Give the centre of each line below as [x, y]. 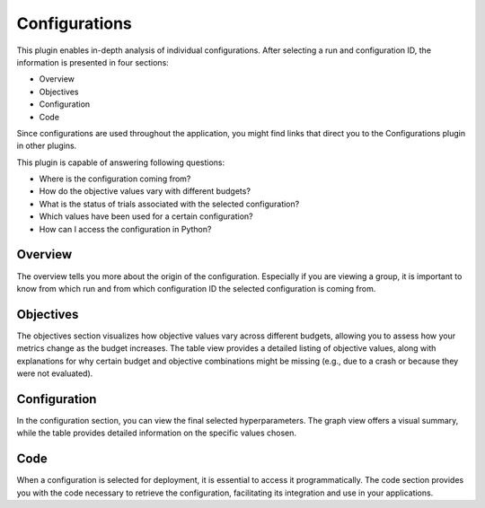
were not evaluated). [55, 373]
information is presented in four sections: [93, 62]
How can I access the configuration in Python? [125, 229]
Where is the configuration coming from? [115, 179]
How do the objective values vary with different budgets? [145, 191]
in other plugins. [47, 146]
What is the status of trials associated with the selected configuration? [169, 204]
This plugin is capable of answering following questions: [120, 162]
